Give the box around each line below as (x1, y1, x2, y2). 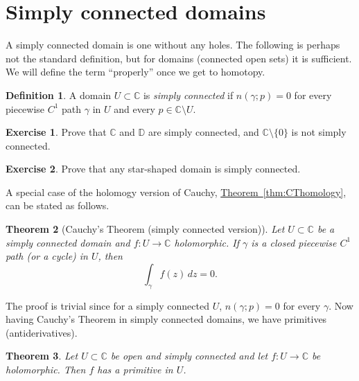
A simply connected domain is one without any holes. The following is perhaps (6, 37, 340, 52)
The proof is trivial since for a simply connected (6, 298, 209, 312)
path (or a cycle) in (6, 249, 88, 263)
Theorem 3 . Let (6, 348, 78, 363)
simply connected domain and (6, 235, 130, 249)
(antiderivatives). (6, 325, 78, 339)
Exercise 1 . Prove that (6, 125, 107, 139)
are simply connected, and (148, 125, 259, 139)
